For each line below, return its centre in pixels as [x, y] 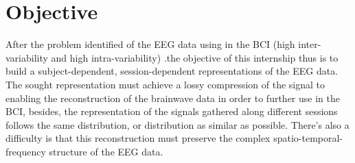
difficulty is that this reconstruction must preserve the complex [138, 138]
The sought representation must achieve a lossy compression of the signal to [165, 84]
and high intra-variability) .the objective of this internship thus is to [195, 57]
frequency [26, 151]
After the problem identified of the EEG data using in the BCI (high [150, 44]
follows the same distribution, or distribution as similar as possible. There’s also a [177, 124]
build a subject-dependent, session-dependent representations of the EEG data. [172, 71]
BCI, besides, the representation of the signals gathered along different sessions [172, 111]
